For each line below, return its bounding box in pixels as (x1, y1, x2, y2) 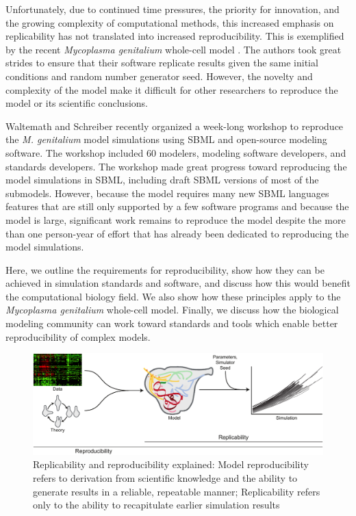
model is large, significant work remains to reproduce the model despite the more (5, 212, 346, 227)
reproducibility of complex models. (5, 329, 151, 344)
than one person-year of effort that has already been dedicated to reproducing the (5, 226, 349, 240)
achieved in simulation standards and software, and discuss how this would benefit (5, 276, 351, 290)
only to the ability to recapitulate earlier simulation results (33, 498, 280, 512)
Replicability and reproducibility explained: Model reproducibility (33, 457, 309, 472)
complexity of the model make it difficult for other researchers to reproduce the (5, 82, 338, 96)
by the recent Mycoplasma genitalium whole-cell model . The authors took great (5, 42, 342, 56)
